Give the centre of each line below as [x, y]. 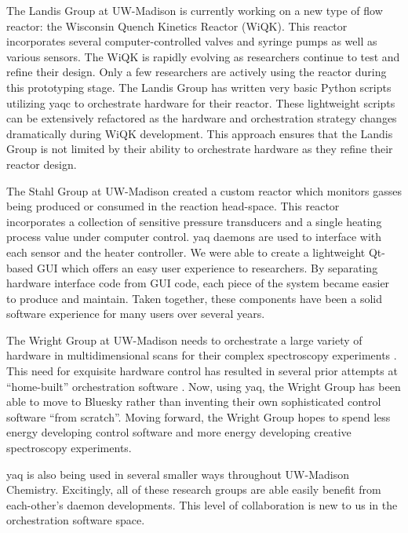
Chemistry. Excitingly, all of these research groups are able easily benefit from [194, 489]
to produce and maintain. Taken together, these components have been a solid [195, 298]
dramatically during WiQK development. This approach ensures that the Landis [200, 133]
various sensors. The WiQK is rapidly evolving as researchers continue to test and [203, 56]
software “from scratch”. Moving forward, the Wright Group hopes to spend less [199, 416]
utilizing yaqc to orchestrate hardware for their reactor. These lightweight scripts [201, 102]
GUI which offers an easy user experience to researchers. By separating [207, 267]
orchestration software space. [76, 520]
